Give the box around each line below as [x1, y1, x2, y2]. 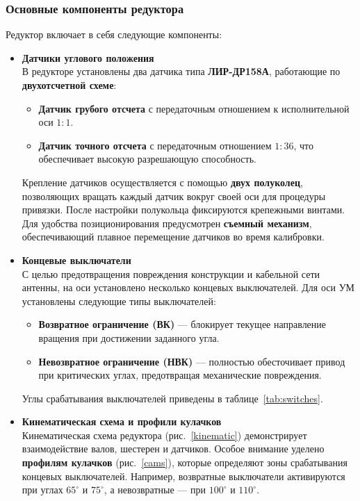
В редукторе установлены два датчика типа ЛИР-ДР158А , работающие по [22, 64, 341, 79]
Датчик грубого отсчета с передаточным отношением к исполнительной [38, 101, 350, 115]
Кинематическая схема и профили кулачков [22, 414, 222, 429]
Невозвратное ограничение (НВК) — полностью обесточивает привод [38, 354, 345, 368]
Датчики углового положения [22, 50, 154, 65]
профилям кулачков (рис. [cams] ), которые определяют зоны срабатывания [22, 455, 347, 470]
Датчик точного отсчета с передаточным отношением [38, 138, 272, 152]
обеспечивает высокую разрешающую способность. [38, 151, 256, 166]
